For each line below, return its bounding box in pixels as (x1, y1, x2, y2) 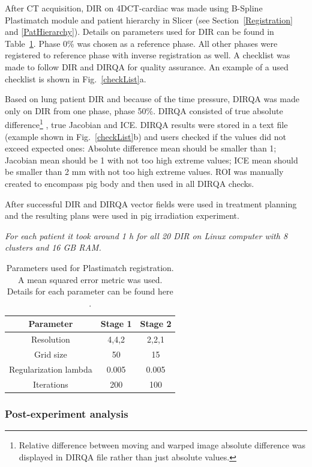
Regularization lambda (9, 362, 92, 375)
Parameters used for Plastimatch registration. (6, 261, 174, 273)
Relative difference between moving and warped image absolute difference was (19, 439, 305, 451)
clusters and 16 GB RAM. (5, 241, 101, 254)
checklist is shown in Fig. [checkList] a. (5, 72, 146, 85)
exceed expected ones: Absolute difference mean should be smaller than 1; (5, 142, 277, 154)
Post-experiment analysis (5, 406, 128, 421)
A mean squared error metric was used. (18, 273, 163, 285)
